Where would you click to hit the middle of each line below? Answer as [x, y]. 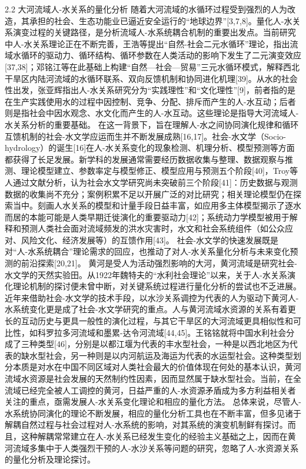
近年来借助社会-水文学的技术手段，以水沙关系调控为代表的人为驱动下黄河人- [152, 297]
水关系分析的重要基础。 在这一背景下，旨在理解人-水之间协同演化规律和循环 [152, 124]
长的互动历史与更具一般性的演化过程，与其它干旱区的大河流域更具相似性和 [149, 321]
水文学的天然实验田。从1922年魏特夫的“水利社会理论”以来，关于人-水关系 [146, 274]
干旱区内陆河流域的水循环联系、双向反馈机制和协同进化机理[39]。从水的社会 [151, 78]
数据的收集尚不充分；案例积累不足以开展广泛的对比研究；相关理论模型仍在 [149, 194]
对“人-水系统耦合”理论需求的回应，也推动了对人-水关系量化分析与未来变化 [147, 251]
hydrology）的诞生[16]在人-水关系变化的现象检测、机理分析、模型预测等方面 [150, 148]
